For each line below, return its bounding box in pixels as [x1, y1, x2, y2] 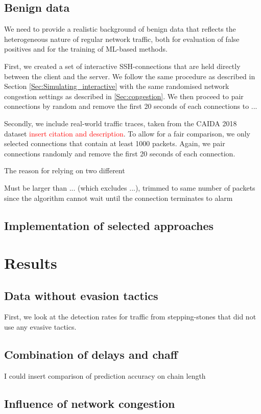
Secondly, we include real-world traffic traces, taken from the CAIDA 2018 [4, 118, 237, 128]
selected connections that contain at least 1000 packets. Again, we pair [4, 138, 225, 149]
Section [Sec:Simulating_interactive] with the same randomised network [4, 81, 229, 91]
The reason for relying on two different [4, 165, 125, 176]
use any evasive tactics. [4, 321, 77, 332]
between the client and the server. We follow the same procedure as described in [4, 71, 255, 81]
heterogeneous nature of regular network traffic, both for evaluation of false [4, 33, 240, 44]
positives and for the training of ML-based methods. [4, 43, 168, 54]
